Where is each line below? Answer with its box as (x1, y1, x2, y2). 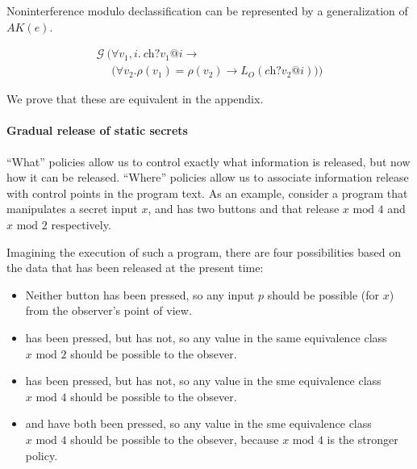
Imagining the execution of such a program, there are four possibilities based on (6, 243, 402, 260)
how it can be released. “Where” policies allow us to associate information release (6, 169, 409, 186)
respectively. (51, 216, 111, 233)
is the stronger (327, 430, 398, 447)
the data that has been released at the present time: (6, 259, 264, 276)
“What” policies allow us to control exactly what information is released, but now (6, 153, 411, 170)
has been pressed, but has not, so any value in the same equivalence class (25, 329, 387, 345)
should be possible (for (267, 286, 380, 303)
